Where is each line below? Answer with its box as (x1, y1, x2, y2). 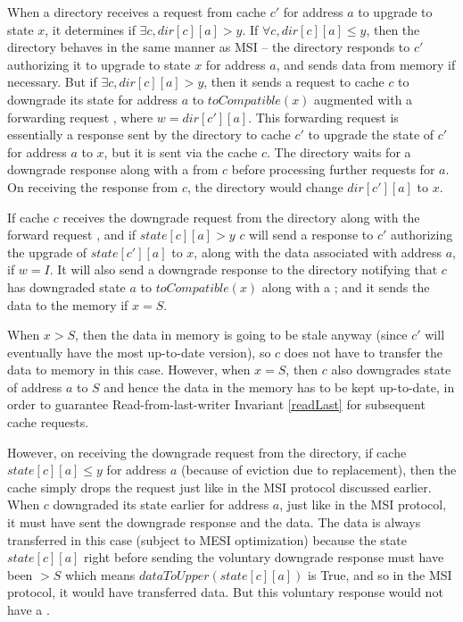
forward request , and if (7, 225, 136, 244)
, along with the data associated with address (194, 242, 442, 261)
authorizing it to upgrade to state (7, 55, 191, 73)
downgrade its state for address (7, 89, 178, 108)
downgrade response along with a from (7, 160, 219, 179)
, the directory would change (186, 177, 343, 196)
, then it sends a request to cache (203, 72, 384, 91)
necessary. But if (7, 72, 97, 91)
